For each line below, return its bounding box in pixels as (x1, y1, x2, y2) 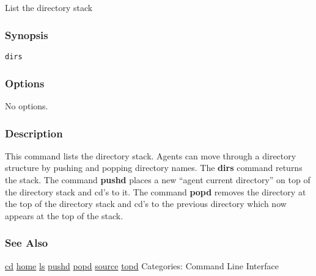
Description (5, 125, 63, 140)
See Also (5, 235, 48, 250)
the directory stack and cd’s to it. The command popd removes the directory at (5, 185, 306, 198)
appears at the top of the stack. (5, 209, 123, 222)
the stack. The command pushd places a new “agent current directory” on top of (5, 173, 310, 186)
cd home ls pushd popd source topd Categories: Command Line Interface (5, 259, 279, 272)
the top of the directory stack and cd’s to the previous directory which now (5, 197, 287, 210)
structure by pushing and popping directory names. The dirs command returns (5, 161, 303, 174)
